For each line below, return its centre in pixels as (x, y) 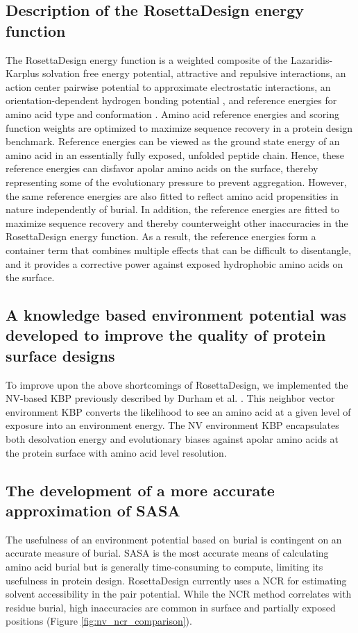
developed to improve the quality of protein (166, 335)
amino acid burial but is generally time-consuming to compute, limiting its (164, 567)
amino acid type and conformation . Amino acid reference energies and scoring (173, 113)
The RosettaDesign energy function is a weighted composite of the (147, 59)
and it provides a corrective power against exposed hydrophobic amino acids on (174, 263)
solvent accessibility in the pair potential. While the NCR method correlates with (179, 594)
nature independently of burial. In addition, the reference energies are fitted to (173, 209)
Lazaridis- (312, 59)
